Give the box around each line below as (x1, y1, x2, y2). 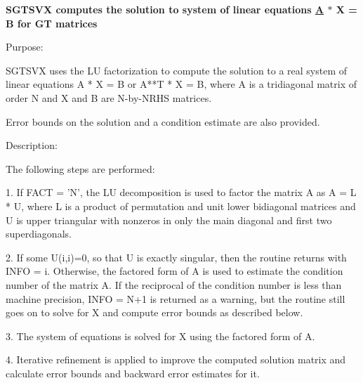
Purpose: (6, 39, 44, 54)
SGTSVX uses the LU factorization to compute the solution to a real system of (6, 63, 348, 77)
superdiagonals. (6, 226, 72, 241)
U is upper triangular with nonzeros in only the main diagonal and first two (6, 212, 332, 227)
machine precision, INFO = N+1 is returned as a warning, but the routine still (6, 291, 345, 306)
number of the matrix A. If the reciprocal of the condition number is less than (6, 277, 342, 292)
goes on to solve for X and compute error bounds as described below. (6, 305, 303, 320)
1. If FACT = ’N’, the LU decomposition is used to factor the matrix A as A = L (6, 185, 357, 200)
